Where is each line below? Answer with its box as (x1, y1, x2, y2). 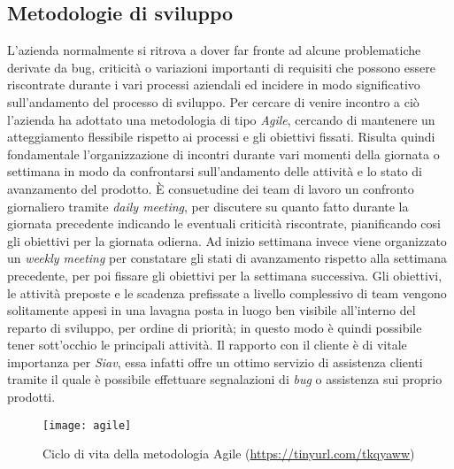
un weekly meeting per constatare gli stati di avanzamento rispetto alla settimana (7, 249, 447, 267)
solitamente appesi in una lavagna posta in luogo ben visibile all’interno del (7, 301, 416, 319)
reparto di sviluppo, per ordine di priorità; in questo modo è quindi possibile (7, 318, 422, 336)
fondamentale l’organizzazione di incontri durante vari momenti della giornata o (7, 144, 440, 163)
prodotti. (7, 388, 56, 406)
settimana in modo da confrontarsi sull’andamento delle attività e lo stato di (7, 162, 423, 181)
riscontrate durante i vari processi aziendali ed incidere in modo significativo (7, 75, 420, 94)
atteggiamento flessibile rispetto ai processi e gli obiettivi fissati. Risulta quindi (7, 127, 435, 146)
